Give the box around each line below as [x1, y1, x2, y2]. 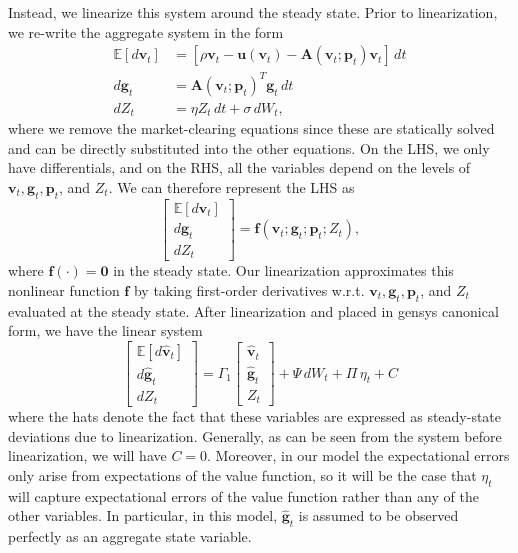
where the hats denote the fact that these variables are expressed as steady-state [8, 406, 502, 427]
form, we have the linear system [8, 320, 203, 341]
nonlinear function [8, 279, 120, 300]
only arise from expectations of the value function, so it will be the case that [8, 465, 477, 486]
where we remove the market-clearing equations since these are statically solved [8, 118, 495, 139]
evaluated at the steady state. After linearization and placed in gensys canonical [8, 300, 499, 321]
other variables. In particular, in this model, [8, 505, 278, 526]
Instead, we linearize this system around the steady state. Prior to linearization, [8, 2, 498, 22]
